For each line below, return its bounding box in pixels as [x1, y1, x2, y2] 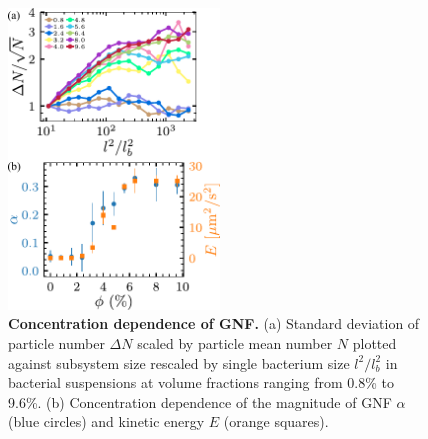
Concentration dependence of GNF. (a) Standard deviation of [8, 313, 420, 334]
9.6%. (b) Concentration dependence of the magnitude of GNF [8, 391, 392, 412]
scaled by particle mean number [137, 332, 333, 353]
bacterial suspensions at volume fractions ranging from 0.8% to [8, 372, 394, 393]
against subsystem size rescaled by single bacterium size [8, 352, 350, 373]
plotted [352, 332, 397, 353]
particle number [8, 332, 105, 353]
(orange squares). [223, 411, 329, 432]
